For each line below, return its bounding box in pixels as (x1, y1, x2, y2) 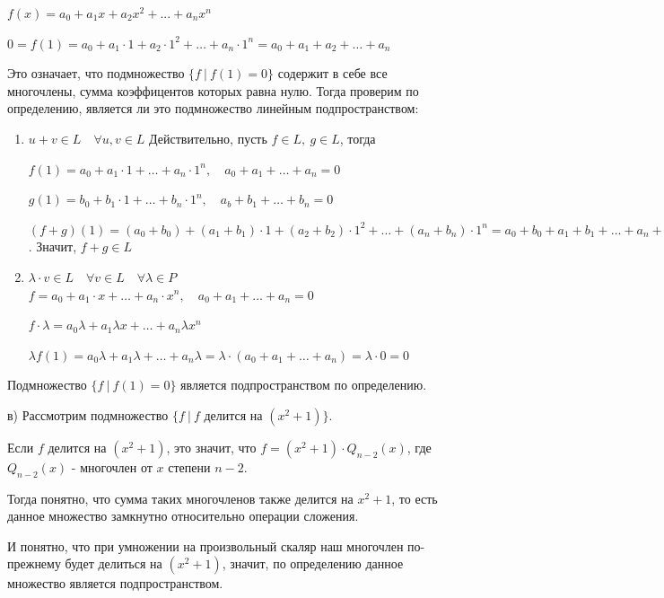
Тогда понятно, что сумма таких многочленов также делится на (7, 488, 354, 507)
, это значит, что (166, 437, 257, 456)
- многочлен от (71, 457, 153, 476)
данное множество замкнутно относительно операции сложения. (7, 506, 359, 525)
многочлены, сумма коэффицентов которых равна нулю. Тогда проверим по (7, 81, 419, 100)
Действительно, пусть (149, 128, 267, 147)
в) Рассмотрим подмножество (7, 405, 169, 424)
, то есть (391, 488, 438, 507)
